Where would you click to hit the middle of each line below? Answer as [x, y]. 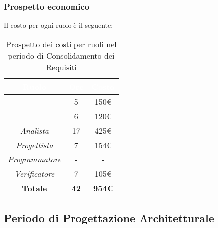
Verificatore [35, 173]
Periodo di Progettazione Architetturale [109, 218]
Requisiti [61, 67]
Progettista [35, 145]
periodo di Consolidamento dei [61, 55]
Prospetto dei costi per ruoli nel [61, 44]
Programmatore [35, 159]
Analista [35, 130]
